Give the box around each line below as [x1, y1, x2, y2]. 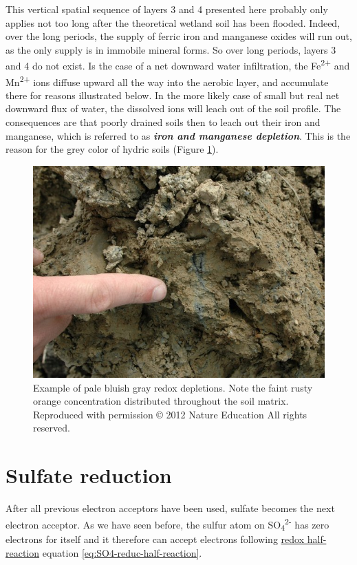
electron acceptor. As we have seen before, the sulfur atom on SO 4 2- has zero [6, 515, 329, 533]
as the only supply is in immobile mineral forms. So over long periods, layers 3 [6, 42, 336, 56]
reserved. [33, 420, 70, 435]
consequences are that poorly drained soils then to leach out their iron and [6, 115, 321, 129]
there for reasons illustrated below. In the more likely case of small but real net [6, 87, 340, 102]
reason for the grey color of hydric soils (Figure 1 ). [6, 142, 219, 156]
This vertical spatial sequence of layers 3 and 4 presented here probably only [6, 2, 328, 16]
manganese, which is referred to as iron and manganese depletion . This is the [6, 128, 351, 142]
